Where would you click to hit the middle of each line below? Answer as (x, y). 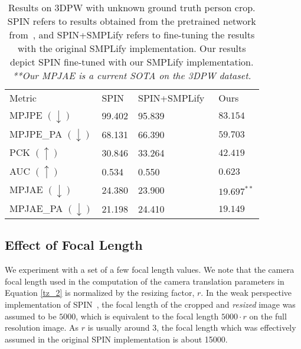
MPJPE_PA (36, 133)
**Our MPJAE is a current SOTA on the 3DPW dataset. (132, 75)
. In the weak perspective (246, 293)
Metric (23, 98)
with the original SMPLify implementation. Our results (132, 48)
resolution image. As (42, 327)
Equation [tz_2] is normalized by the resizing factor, (100, 293)
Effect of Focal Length (74, 245)
